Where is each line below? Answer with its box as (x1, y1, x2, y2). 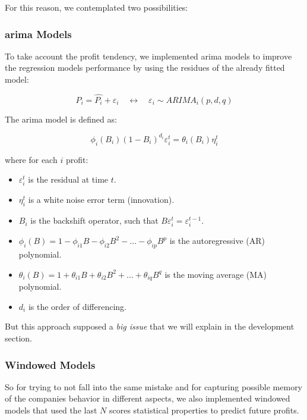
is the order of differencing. (28, 300, 126, 312)
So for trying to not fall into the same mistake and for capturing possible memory (5, 380, 303, 393)
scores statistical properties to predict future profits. (109, 404, 299, 416)
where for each (5, 153, 58, 165)
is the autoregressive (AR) (169, 234, 265, 247)
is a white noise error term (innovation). (28, 193, 175, 206)
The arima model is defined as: (5, 112, 117, 125)
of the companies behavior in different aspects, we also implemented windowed (5, 392, 290, 405)
